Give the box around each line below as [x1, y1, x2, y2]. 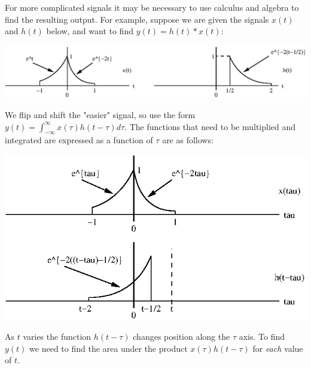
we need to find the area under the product [29, 342, 188, 354]
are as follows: [162, 134, 214, 146]
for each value [252, 342, 303, 354]
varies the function [23, 330, 92, 343]
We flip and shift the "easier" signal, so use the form [5, 108, 196, 120]
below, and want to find [46, 25, 133, 37]
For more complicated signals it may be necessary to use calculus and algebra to [5, 1, 299, 13]
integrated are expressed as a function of [5, 134, 153, 146]
